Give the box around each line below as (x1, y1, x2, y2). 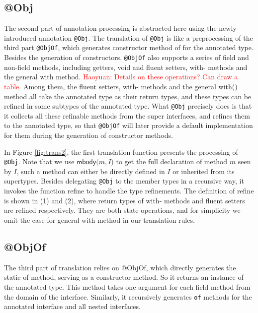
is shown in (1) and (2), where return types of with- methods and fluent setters (4, 195, 245, 205)
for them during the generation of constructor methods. (4, 130, 173, 140)
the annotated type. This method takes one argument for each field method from (4, 281, 251, 292)
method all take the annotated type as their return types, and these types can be (4, 91, 252, 101)
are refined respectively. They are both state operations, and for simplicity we (4, 205, 241, 215)
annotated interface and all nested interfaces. (4, 301, 141, 312)
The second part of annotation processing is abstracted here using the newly (4, 23, 237, 33)
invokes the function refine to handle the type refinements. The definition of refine (4, 186, 254, 196)
